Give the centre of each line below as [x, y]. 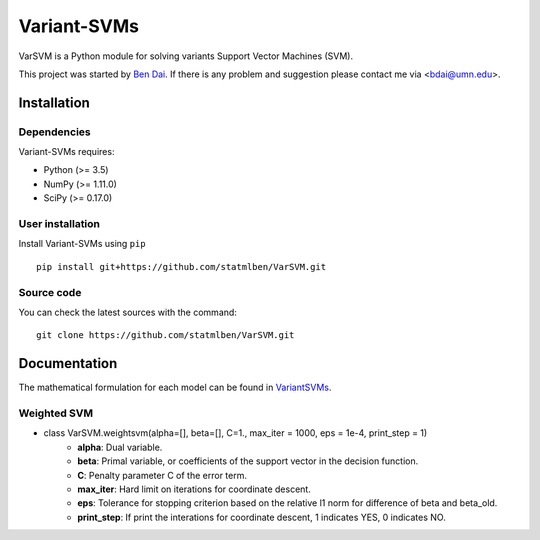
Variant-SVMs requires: [66, 152]
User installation [59, 224]
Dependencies [55, 132]
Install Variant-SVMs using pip [82, 244]
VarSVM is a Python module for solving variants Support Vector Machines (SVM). [186, 56]
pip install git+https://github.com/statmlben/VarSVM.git [181, 266]
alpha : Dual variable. [120, 447]
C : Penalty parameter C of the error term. [162, 475]
